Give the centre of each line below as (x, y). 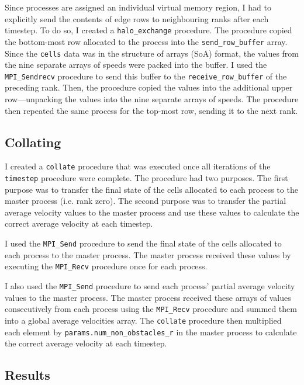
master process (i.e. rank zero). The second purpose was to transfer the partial (146, 201)
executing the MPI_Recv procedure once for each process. (106, 266)
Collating (33, 142)
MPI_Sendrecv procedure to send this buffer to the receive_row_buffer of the (146, 76)
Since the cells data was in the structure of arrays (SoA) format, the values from (152, 53)
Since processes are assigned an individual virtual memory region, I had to (138, 7)
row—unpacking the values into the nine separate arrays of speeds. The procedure (152, 99)
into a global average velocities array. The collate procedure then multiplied (143, 320)
